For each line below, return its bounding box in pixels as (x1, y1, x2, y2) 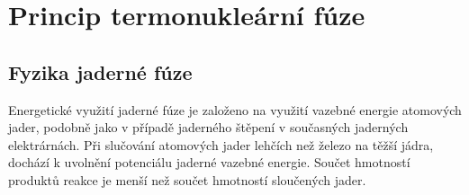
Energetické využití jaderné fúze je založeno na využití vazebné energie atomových (8, 100, 462, 119)
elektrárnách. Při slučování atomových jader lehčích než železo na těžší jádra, (8, 135, 434, 154)
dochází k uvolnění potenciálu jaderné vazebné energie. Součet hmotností (8, 153, 410, 172)
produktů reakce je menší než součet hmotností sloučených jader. (8, 170, 366, 189)
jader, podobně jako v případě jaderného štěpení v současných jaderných (8, 118, 409, 137)
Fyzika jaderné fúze (8, 58, 193, 85)
